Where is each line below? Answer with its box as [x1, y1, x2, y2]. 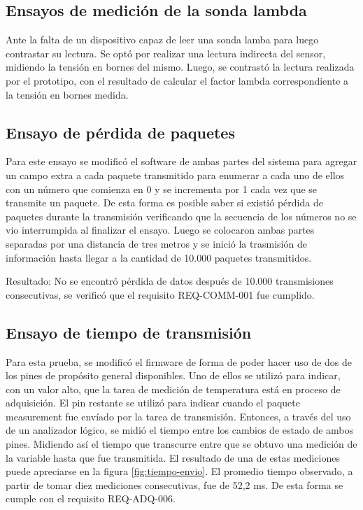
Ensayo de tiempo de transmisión [6, 321, 252, 343]
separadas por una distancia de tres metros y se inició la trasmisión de [6, 236, 307, 250]
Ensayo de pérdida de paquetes [6, 121, 235, 143]
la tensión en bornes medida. [6, 87, 129, 101]
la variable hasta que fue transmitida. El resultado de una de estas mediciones [6, 450, 340, 465]
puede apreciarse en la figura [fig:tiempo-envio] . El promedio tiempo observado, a [6, 464, 353, 479]
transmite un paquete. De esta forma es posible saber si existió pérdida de [6, 195, 323, 210]
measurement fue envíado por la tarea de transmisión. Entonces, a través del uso [6, 409, 351, 423]
